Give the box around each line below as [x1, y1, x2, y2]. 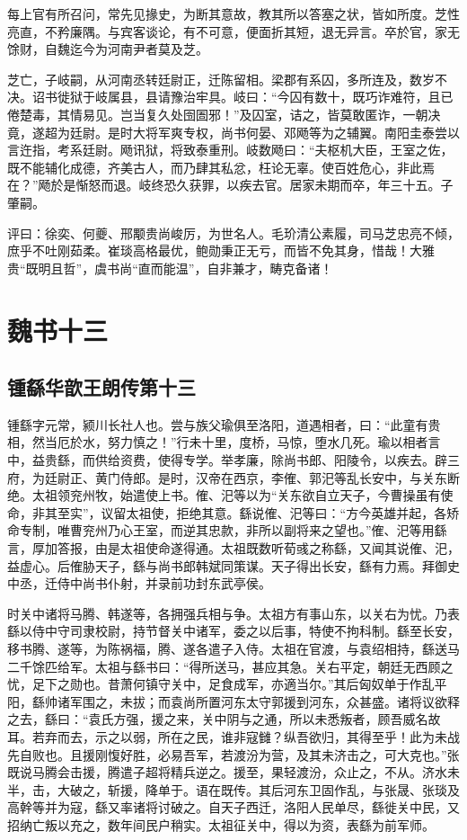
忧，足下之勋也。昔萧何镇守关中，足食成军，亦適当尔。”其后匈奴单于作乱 [7, 675, 435, 693]
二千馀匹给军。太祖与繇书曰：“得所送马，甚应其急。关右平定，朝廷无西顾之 [7, 657, 454, 675]
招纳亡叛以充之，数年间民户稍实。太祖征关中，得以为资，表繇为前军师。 [7, 815, 435, 834]
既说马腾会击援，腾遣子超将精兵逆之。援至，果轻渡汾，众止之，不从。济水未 [7, 763, 460, 782]
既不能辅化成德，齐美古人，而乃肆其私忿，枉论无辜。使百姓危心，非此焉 [7, 157, 435, 176]
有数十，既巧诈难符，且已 [302, 87, 454, 106]
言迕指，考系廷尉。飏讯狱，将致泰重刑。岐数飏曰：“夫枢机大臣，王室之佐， [7, 140, 454, 159]
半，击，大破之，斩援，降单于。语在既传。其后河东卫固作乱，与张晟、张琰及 [7, 780, 460, 799]
